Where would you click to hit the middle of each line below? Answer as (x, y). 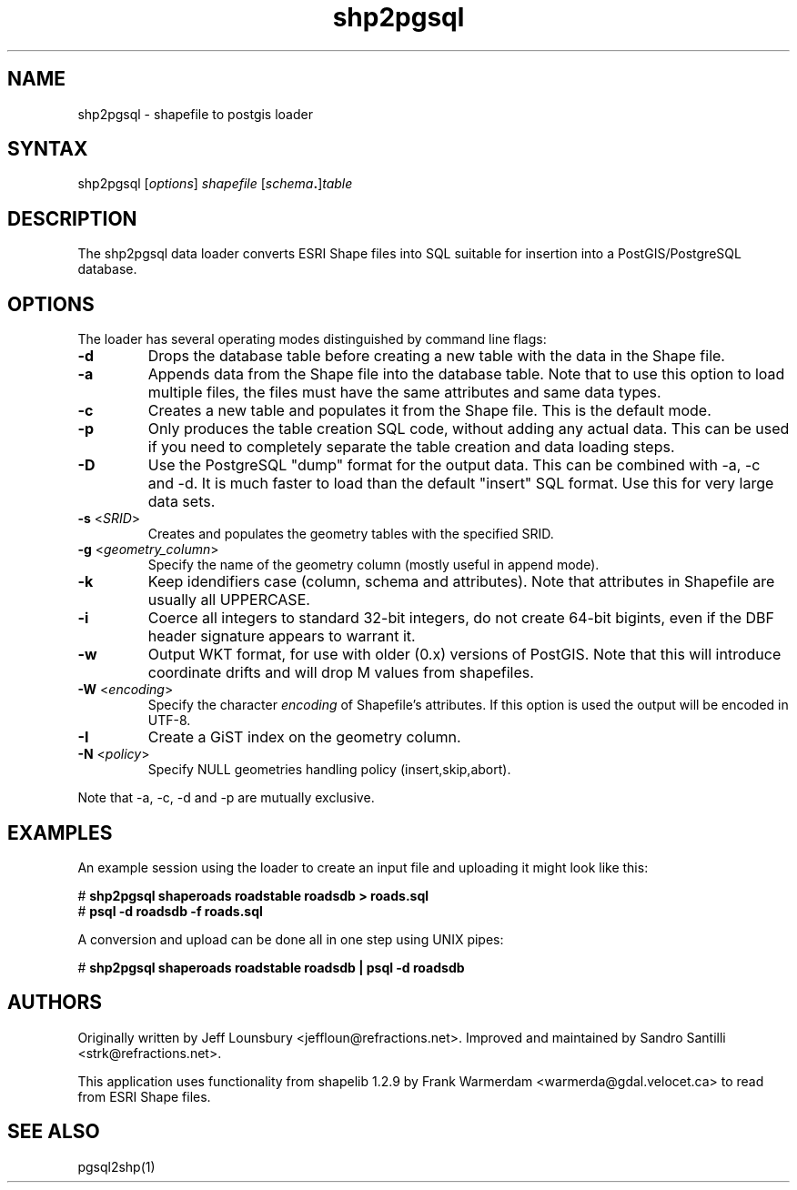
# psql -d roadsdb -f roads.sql (170, 911)
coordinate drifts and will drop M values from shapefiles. (341, 673)
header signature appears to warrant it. (282, 636)
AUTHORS (55, 1003)
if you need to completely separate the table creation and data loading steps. (411, 447)
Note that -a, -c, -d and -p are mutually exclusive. (226, 798)
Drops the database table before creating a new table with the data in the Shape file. (436, 356)
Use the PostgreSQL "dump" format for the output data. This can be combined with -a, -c (454, 465)
